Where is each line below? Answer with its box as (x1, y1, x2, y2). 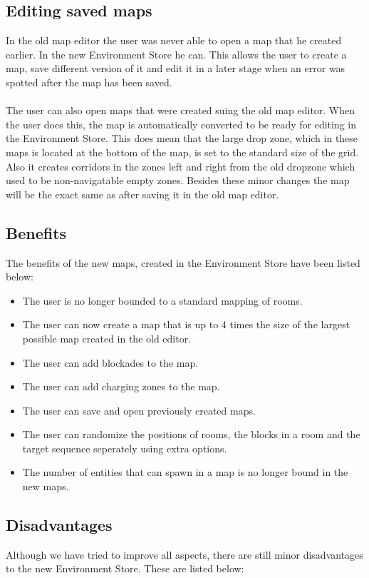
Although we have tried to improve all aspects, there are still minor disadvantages (6, 547, 363, 562)
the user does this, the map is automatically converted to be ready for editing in (6, 116, 357, 131)
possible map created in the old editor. (22, 330, 192, 345)
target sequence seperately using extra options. (22, 440, 227, 455)
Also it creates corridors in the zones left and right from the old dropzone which (6, 158, 355, 173)
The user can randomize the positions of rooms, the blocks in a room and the (22, 427, 360, 442)
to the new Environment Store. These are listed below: (6, 561, 244, 576)
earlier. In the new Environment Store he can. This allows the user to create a (6, 46, 347, 61)
